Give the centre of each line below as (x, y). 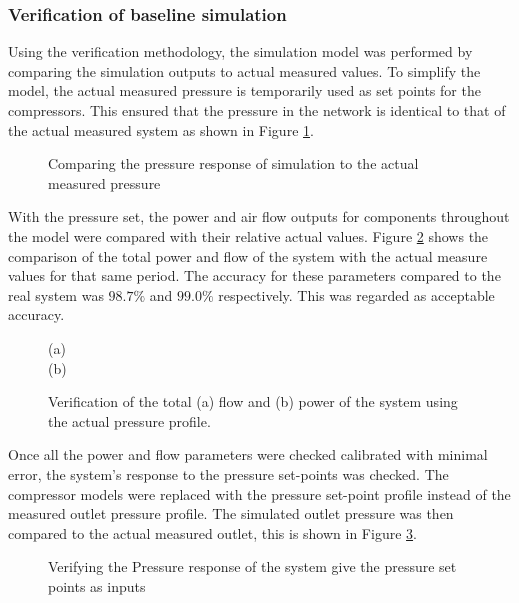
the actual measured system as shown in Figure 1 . (161, 129)
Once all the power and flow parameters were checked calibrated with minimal (248, 454)
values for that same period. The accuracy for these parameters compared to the (254, 275)
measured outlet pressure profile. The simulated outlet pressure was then (231, 513)
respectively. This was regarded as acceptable (356, 294)
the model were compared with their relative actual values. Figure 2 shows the (248, 235)
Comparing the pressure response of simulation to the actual (233, 163)
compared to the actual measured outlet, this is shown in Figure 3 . (212, 532)
